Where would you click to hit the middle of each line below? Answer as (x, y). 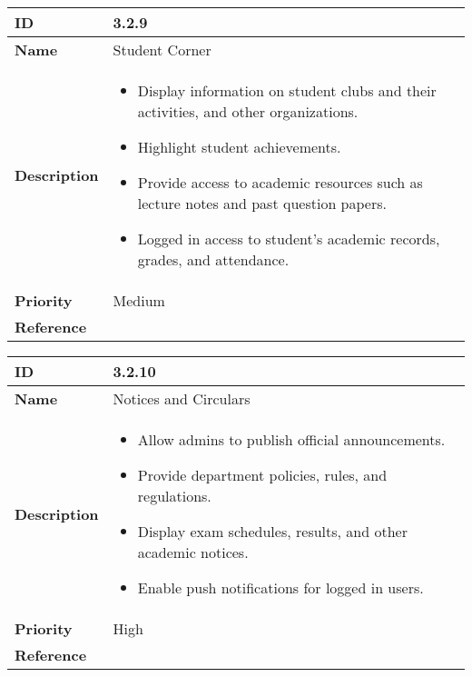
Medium (139, 300)
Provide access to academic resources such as (280, 182)
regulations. (174, 496)
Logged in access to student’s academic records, (289, 239)
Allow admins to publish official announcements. (291, 439)
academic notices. (193, 552)
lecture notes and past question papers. (262, 203)
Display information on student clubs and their (287, 90)
